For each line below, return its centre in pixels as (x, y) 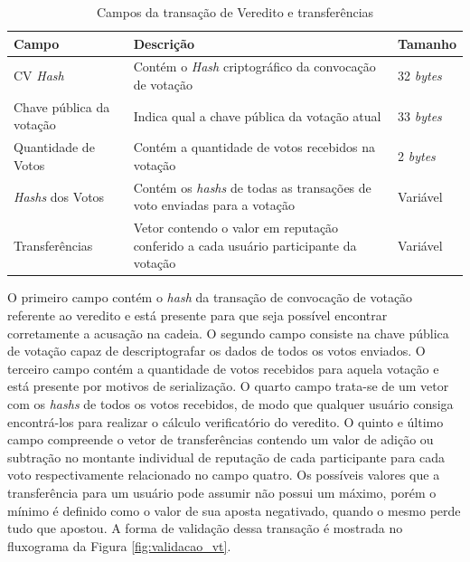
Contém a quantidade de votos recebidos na (254, 147)
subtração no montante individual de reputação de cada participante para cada (226, 457)
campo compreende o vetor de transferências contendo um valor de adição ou (221, 439)
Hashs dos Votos (59, 196)
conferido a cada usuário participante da (245, 245)
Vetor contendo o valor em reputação (236, 228)
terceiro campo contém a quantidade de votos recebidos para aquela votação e (223, 368)
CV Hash (39, 76)
